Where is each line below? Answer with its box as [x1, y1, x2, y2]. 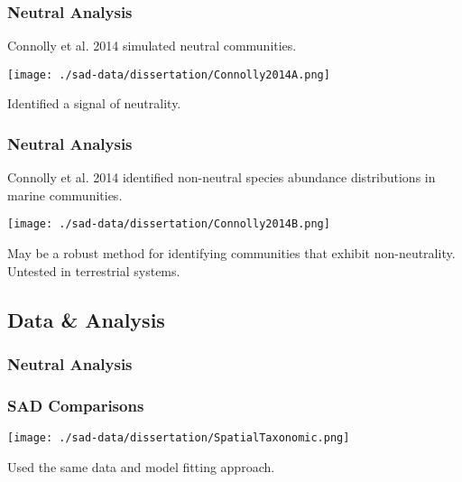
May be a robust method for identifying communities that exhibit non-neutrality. [7, 244, 456, 263]
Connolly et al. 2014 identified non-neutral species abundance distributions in [7, 168, 436, 187]
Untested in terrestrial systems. [7, 261, 180, 280]
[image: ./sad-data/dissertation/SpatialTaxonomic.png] [7, 431, 350, 445]
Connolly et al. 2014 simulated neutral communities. [7, 36, 297, 55]
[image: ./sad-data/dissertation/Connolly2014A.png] [7, 68, 330, 81]
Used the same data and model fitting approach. [7, 457, 275, 476]
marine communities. [7, 185, 123, 204]
